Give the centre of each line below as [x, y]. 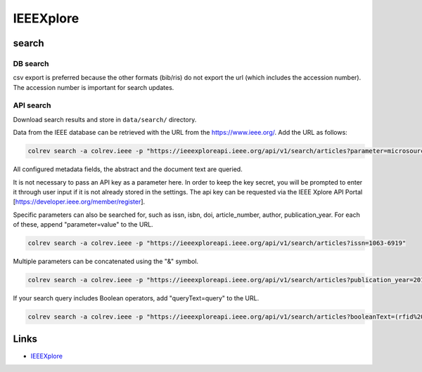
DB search [31, 63]
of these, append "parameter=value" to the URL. [83, 225]
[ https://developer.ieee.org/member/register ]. [79, 202]
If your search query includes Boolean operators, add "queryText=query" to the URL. [136, 298]
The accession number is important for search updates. [94, 87]
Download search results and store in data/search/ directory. [105, 119]
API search [32, 105]
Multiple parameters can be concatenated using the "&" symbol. [106, 261]
